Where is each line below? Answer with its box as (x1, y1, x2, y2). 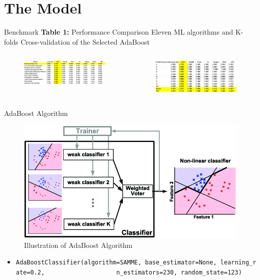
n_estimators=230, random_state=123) (116, 269, 242, 276)
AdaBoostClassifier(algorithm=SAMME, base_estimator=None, (16, 259, 217, 266)
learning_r (220, 259, 256, 266)
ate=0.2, (16, 269, 45, 276)
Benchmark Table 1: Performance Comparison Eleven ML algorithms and (4, 27, 233, 37)
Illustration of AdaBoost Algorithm (24, 239, 133, 250)
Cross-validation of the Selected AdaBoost (21, 36, 150, 47)
